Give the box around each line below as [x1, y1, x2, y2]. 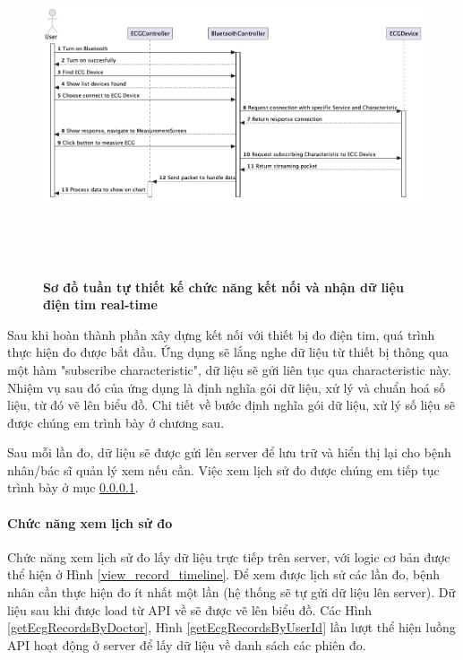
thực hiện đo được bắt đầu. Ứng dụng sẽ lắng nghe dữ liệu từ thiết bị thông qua [7, 343, 449, 361]
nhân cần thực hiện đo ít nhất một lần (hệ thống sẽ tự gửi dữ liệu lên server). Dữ [7, 583, 456, 602]
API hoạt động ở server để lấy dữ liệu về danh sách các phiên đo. [7, 635, 366, 654]
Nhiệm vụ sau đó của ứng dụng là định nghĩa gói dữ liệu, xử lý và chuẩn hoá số [7, 378, 446, 396]
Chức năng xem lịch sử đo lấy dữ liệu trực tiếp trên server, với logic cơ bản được [7, 547, 450, 566]
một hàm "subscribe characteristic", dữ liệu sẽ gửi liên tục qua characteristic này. [7, 360, 451, 378]
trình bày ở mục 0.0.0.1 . [7, 478, 139, 497]
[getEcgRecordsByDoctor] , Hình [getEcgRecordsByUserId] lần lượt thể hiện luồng [7, 618, 456, 637]
